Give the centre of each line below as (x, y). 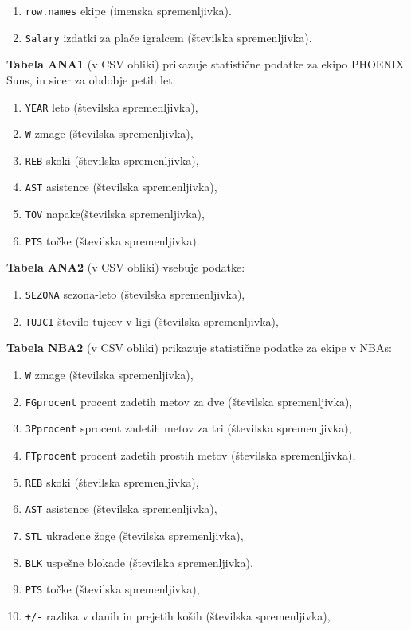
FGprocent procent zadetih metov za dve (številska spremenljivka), (189, 401)
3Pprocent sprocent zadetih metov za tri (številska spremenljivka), (188, 428)
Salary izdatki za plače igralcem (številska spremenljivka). (168, 37)
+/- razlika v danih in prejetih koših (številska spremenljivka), (178, 615)
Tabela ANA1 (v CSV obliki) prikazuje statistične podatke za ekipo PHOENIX (205, 64)
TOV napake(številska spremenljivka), (115, 214)
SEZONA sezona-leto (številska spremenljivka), (135, 294)
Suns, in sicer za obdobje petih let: (91, 79)
